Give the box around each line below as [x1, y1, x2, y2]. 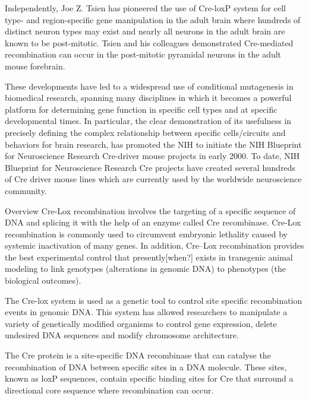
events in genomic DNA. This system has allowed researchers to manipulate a [5, 306, 288, 318]
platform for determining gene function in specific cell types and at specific [5, 103, 278, 115]
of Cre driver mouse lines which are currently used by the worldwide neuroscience [5, 173, 302, 185]
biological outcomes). [5, 274, 81, 287]
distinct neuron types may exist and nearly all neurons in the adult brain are [5, 25, 285, 37]
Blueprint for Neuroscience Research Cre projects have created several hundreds [5, 161, 296, 173]
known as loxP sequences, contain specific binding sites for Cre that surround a [5, 372, 294, 385]
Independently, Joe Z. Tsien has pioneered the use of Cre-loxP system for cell [5, 2, 286, 14]
